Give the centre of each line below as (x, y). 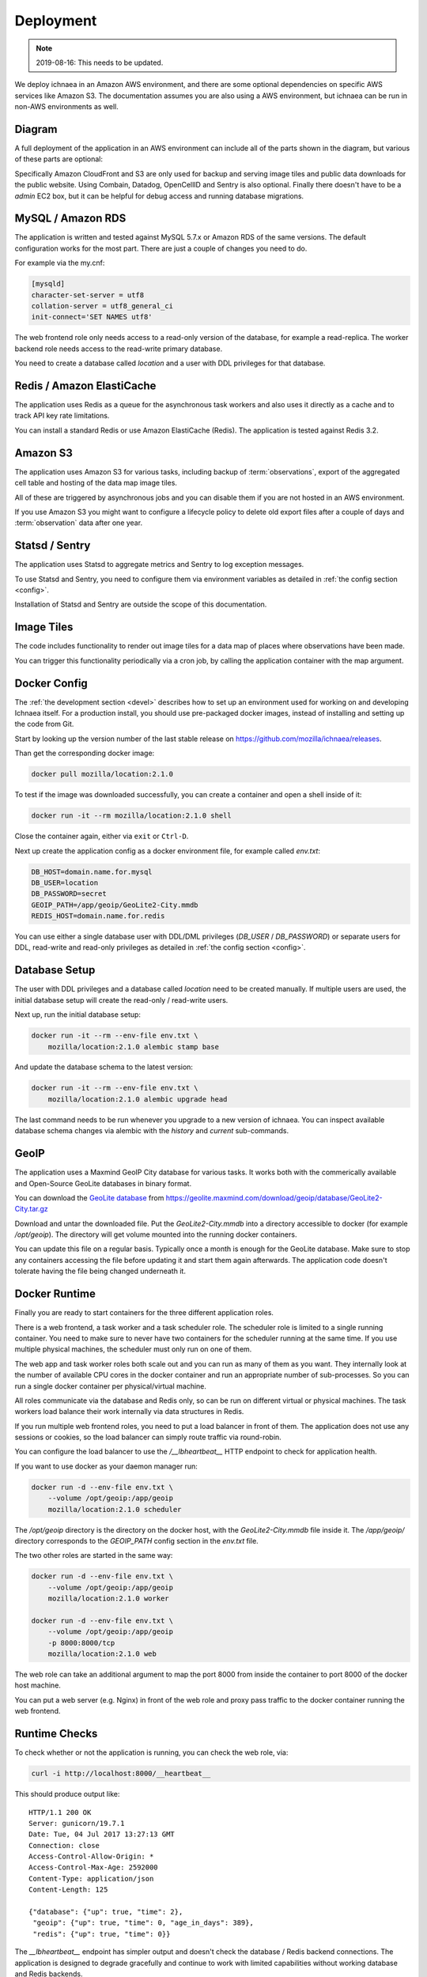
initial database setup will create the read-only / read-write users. (121, 1000)
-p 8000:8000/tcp (81, 1642)
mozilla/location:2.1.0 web (102, 1654)
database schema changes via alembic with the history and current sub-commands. (151, 1131)
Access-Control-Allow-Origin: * (91, 1857)
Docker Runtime (55, 1294)
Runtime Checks (56, 1734)
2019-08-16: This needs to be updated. (100, 62)
